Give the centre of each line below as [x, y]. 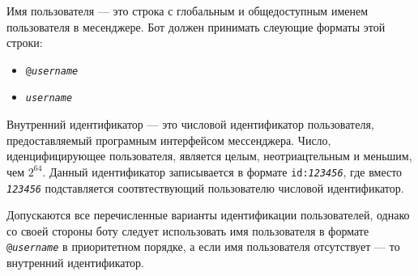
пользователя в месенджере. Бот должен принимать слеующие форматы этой [196, 26]
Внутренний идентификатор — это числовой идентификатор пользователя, [190, 124]
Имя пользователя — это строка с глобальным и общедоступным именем [188, 11]
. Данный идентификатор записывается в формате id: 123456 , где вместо [222, 171]
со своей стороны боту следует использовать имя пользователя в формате [188, 230]
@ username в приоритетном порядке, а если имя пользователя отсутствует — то [203, 246]
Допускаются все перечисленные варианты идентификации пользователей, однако [208, 215]
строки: [25, 42]
